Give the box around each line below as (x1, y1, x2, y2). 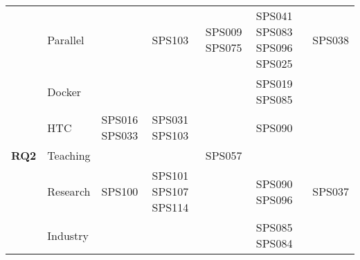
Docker (47, 83, 82, 100)
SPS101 (152, 167, 189, 183)
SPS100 (101, 183, 138, 199)
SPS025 (255, 55, 293, 71)
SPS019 (255, 75, 293, 91)
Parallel (47, 31, 84, 48)
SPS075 (205, 39, 242, 55)
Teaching (47, 147, 91, 163)
